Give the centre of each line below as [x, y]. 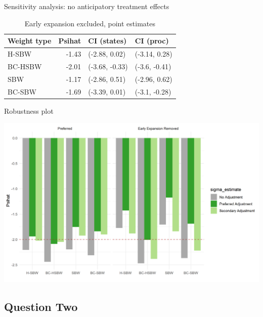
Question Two [41, 306]
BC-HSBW [25, 66]
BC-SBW [22, 91]
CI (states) [107, 41]
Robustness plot [29, 110]
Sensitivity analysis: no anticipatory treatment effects [87, 6]
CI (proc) [152, 41]
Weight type [30, 41]
